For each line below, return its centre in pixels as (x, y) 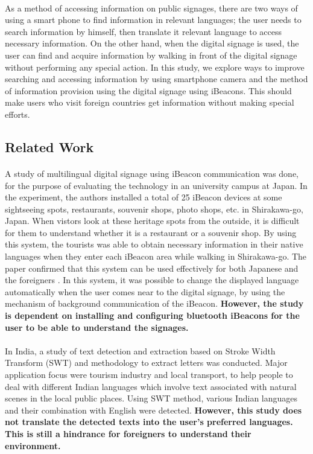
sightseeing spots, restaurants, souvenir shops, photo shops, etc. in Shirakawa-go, (154, 209)
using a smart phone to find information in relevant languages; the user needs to (153, 20)
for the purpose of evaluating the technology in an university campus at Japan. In (156, 185)
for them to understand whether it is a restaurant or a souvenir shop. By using (151, 232)
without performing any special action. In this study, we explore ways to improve (155, 67)
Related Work (49, 146)
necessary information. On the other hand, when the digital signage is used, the (152, 43)
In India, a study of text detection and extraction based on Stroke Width (140, 350)
